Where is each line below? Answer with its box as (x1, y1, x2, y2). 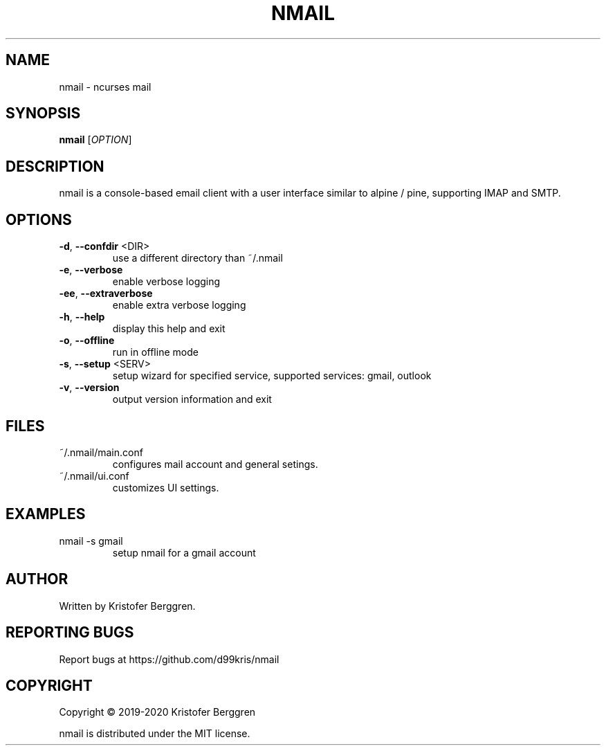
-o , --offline (59, 334, 115, 347)
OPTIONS (6, 210, 72, 228)
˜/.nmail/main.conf (59, 446, 143, 458)
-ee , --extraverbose (59, 287, 153, 300)
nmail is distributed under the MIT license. (59, 727, 250, 740)
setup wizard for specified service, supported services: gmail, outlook (112, 370, 432, 382)
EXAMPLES (6, 505, 86, 523)
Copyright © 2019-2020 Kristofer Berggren (59, 706, 256, 718)
